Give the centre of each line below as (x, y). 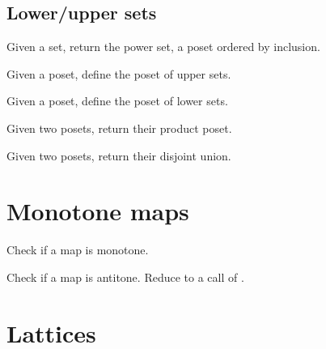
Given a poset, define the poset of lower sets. (117, 101)
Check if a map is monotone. (78, 250)
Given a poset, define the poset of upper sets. (119, 73)
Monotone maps (98, 211)
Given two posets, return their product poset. (119, 128)
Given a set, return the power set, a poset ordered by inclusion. (163, 47)
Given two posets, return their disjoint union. (119, 155)
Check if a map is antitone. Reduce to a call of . (125, 277)
